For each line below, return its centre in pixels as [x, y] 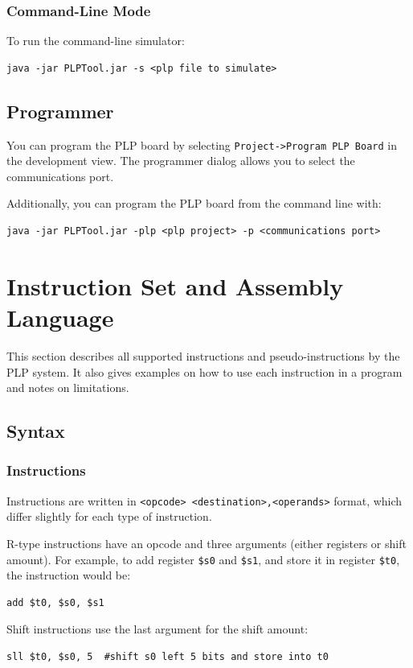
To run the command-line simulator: [96, 41]
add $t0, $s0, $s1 [55, 602]
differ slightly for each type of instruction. [109, 516]
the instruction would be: [69, 575]
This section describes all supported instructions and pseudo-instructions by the [203, 355]
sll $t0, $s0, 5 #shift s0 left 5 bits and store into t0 [168, 657]
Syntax [36, 431]
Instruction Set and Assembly [175, 285]
